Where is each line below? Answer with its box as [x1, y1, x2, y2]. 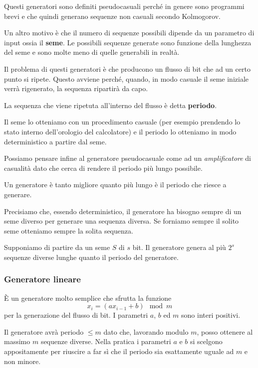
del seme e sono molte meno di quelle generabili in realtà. [4, 47, 180, 57]
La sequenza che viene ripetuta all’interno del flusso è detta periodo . [4, 100, 217, 110]
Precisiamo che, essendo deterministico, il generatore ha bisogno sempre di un [4, 206, 242, 216]
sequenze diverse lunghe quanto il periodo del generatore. [4, 251, 179, 262]
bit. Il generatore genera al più [132, 242, 226, 252]
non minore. [4, 356, 41, 366]
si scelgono [190, 336, 223, 347]
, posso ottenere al [197, 326, 253, 337]
